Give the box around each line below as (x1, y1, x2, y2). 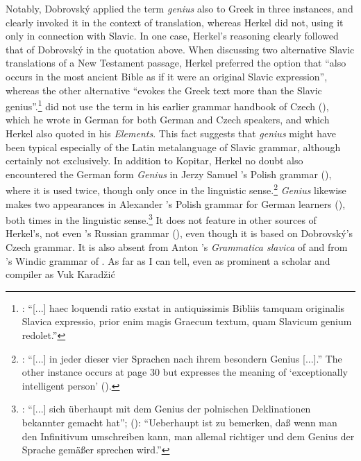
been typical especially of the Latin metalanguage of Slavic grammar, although (6, 139, 341, 154)
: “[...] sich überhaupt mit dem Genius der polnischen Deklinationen (22, 401, 311, 416)
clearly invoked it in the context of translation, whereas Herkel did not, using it (6, 15, 344, 29)
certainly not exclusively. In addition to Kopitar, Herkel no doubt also (6, 153, 303, 168)
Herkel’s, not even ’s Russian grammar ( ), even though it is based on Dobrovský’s (6, 226, 353, 241)
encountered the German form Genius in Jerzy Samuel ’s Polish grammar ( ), (6, 166, 332, 181)
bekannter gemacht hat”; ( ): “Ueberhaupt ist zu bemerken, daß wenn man (22, 415, 337, 429)
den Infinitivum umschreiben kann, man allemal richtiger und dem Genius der (22, 428, 355, 443)
